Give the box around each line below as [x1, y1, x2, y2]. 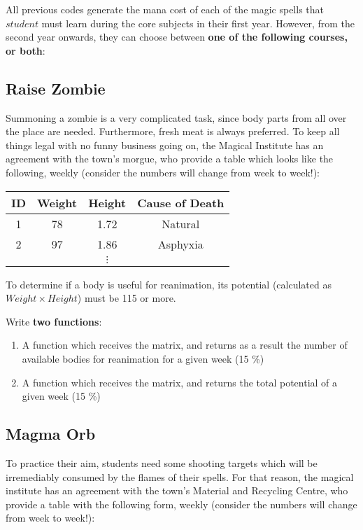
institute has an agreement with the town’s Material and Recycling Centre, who [6, 483, 348, 498]
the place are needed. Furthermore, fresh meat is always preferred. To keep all [6, 124, 340, 139]
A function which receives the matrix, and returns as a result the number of [22, 337, 348, 352]
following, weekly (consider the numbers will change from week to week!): [6, 165, 320, 179]
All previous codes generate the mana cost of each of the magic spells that [6, 2, 325, 16]
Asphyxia [157, 235, 204, 252]
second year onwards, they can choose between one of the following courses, [6, 29, 348, 44]
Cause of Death [137, 194, 225, 211]
